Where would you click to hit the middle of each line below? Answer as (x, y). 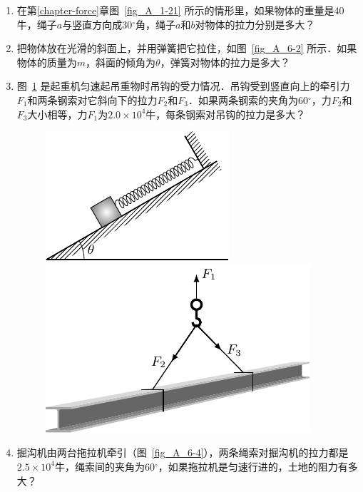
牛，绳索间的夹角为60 (104, 466)
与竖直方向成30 (97, 24)
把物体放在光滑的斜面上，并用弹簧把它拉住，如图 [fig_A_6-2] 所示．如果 (187, 48)
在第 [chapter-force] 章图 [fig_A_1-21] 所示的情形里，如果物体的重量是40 (180, 10)
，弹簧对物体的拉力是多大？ (225, 62)
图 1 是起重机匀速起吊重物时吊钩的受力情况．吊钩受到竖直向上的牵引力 (183, 86)
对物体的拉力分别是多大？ (255, 24)
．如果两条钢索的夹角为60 (248, 99)
